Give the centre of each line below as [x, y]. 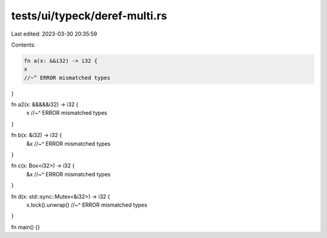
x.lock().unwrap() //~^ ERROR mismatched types [87, 205]
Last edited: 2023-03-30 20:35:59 [54, 34]
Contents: [23, 45]
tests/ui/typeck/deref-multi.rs [89, 16]
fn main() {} [26, 227]
